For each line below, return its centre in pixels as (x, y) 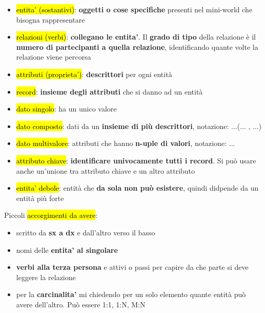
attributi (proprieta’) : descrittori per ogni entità (94, 74)
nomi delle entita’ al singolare (67, 250)
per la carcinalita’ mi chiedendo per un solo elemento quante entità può (131, 294)
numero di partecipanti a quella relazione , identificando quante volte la (137, 47)
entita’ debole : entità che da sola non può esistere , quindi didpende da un (137, 188)
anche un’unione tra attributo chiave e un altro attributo (106, 170)
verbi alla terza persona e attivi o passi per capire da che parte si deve (132, 267)
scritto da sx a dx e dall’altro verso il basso (86, 232)
